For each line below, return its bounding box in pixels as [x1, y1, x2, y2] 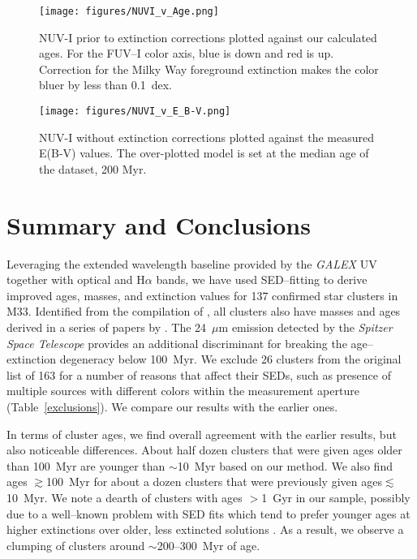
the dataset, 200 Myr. [39, 160, 147, 177]
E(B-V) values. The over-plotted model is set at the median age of [39, 144, 369, 161]
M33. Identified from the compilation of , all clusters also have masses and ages [6, 303, 401, 320]
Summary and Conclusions [6, 208, 311, 241]
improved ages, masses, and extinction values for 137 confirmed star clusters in [6, 286, 398, 303]
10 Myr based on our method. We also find [177, 457, 393, 474]
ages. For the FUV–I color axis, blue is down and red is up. [39, 45, 334, 62]
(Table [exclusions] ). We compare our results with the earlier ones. [6, 398, 338, 415]
